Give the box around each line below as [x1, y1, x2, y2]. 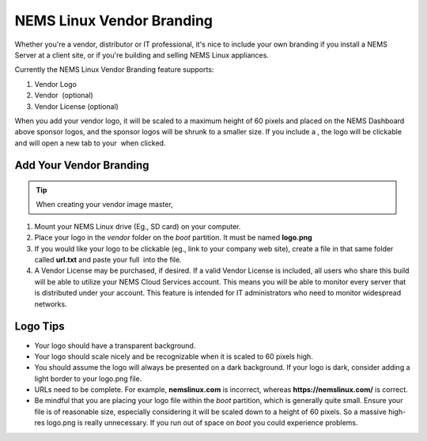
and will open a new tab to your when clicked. [14, 138, 166, 148]
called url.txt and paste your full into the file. [34, 255, 182, 265]
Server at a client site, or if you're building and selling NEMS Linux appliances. [14, 50, 269, 59]
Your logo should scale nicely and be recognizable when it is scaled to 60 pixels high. [34, 352, 314, 361]
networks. [34, 299, 67, 308]
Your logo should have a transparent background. [34, 341, 196, 350]
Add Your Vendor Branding [14, 159, 149, 172]
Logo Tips [14, 320, 65, 334]
